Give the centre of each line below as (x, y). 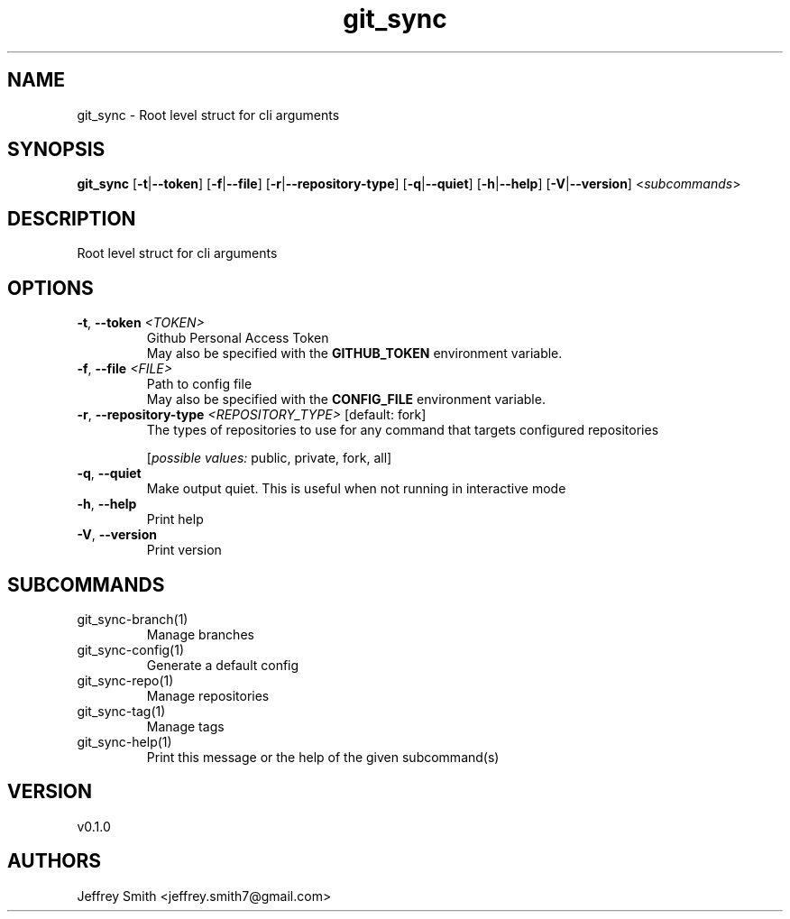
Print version (184, 550)
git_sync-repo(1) (125, 680)
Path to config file (199, 384)
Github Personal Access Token (238, 338)
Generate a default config (223, 665)
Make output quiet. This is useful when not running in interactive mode (356, 489)
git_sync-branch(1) (133, 619)
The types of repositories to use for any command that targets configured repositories (403, 430)
